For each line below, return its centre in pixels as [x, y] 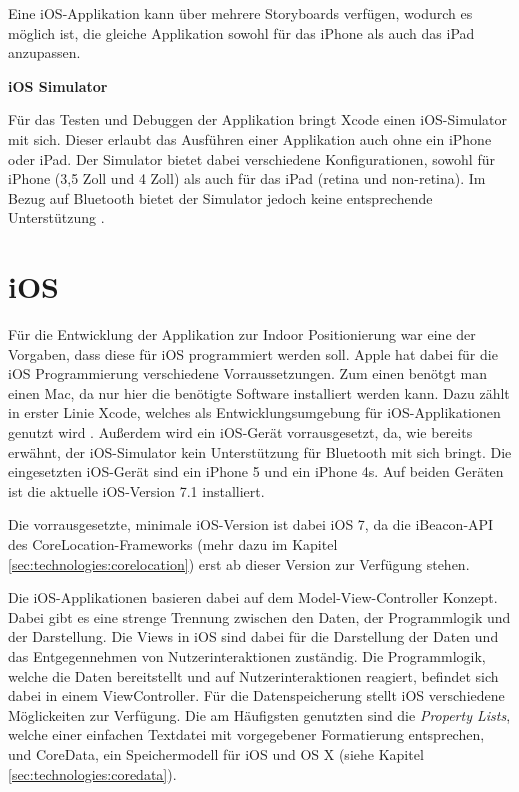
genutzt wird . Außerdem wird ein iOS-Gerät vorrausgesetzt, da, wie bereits [240, 432]
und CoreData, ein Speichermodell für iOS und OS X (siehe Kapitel [216, 753]
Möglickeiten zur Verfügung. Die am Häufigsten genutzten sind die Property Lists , [259, 714]
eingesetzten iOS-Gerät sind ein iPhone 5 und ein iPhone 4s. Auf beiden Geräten [256, 471]
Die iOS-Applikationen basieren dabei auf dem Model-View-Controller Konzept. [253, 597]
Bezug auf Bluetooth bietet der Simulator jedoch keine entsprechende [220, 197]
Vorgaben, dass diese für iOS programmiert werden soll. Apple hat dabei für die [253, 353]
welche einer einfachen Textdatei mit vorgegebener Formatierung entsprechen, [246, 734]
